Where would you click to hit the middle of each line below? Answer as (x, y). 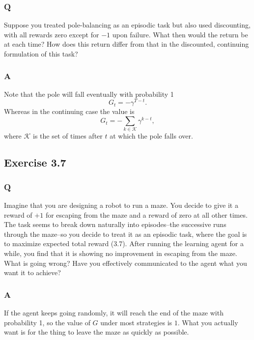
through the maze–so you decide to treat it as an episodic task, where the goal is (126, 234)
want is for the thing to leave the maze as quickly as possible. (97, 332)
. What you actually (208, 322)
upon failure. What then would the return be (180, 34)
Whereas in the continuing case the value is (69, 111)
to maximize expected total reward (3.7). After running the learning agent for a (124, 243)
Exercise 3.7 (35, 162)
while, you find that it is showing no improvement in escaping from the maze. (121, 253)
